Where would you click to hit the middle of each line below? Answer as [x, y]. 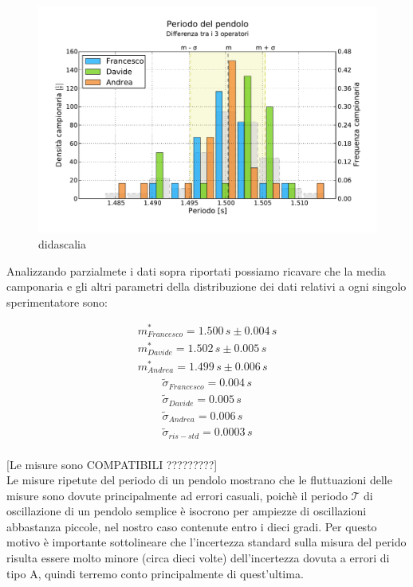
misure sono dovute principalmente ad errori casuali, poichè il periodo [177, 495]
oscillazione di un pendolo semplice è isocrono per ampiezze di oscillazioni [187, 511]
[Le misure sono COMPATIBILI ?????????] [112, 464]
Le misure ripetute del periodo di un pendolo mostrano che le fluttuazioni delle [199, 480]
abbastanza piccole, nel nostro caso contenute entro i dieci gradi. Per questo [192, 526]
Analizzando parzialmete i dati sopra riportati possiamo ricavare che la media [196, 270]
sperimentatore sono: [57, 301]
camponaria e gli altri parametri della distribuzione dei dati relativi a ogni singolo [206, 286]
